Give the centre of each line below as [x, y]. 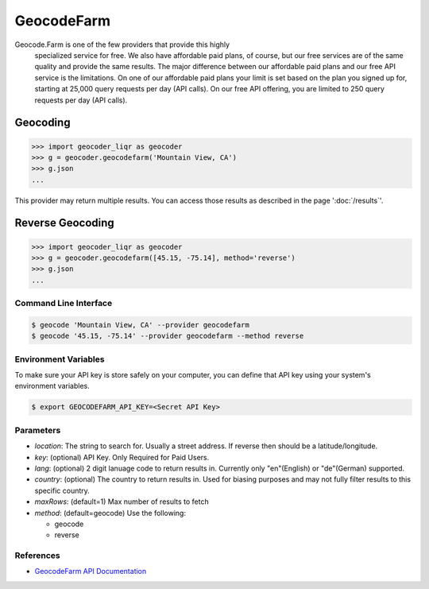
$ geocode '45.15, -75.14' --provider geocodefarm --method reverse [168, 336]
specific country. [62, 490]
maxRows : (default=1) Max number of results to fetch [122, 502]
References [37, 556]
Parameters [38, 430]
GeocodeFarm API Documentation [91, 572]
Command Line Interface [64, 304]
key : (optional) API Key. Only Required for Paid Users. [122, 457]
